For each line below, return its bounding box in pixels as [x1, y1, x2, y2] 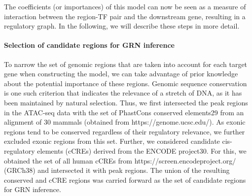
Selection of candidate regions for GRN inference [4, 40, 175, 50]
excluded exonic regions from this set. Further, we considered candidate [4, 136, 220, 146]
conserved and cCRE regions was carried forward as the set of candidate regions [4, 174, 246, 185]
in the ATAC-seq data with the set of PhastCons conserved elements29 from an [4, 107, 244, 117]
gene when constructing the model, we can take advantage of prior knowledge [4, 68, 238, 79]
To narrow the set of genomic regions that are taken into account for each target [4, 59, 248, 69]
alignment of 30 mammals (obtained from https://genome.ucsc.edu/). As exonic [4, 117, 246, 127]
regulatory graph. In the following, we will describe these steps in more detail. [4, 21, 240, 31]
